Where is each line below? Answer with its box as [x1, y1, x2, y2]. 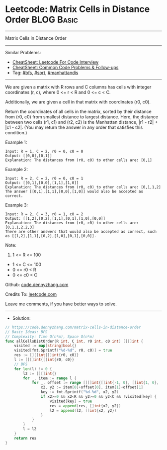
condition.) [5, 129, 27, 135]
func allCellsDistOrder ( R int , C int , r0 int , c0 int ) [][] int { [5, 339, 144, 344]
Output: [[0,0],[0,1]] [5, 153, 52, 158]
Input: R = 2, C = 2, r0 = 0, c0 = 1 [5, 176, 83, 181]
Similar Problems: [5, 49, 41, 55]
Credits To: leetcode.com [5, 291, 57, 297]
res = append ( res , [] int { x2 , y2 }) [49, 403, 121, 408]
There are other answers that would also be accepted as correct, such [5, 229, 157, 234]
